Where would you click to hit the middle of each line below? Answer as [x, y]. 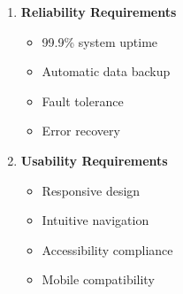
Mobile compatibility [98, 279]
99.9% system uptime [100, 41]
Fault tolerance [83, 101]
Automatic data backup [106, 71]
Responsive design [91, 190]
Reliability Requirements [99, 12]
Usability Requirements [94, 160]
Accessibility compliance [107, 249]
